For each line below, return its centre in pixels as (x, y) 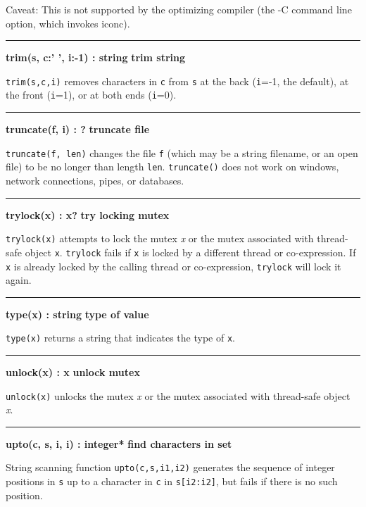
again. (19, 280)
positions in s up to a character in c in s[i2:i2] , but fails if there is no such (172, 481)
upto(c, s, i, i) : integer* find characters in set (119, 443)
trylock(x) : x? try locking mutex (88, 214)
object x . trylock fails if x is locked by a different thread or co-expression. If (190, 252)
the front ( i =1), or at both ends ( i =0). (91, 95)
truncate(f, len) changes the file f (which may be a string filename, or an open (182, 152)
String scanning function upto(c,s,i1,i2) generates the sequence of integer (170, 467)
